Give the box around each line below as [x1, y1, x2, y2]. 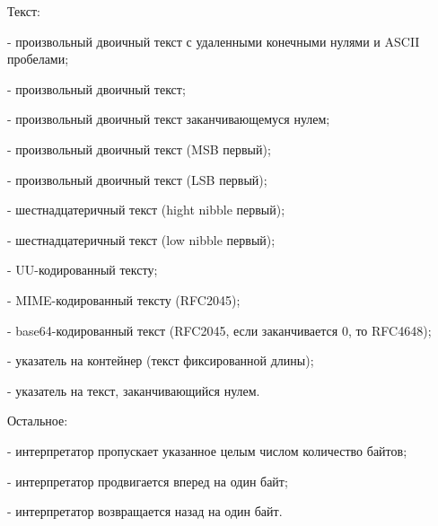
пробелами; [7, 49, 69, 68]
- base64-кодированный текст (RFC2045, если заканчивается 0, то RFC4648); [7, 320, 432, 339]
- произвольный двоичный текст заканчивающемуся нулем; [7, 110, 330, 128]
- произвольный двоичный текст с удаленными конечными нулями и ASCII [7, 31, 420, 50]
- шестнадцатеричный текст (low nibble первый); [7, 230, 276, 249]
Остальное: [7, 411, 68, 430]
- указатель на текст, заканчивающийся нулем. [7, 381, 260, 399]
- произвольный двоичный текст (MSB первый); [7, 139, 271, 158]
